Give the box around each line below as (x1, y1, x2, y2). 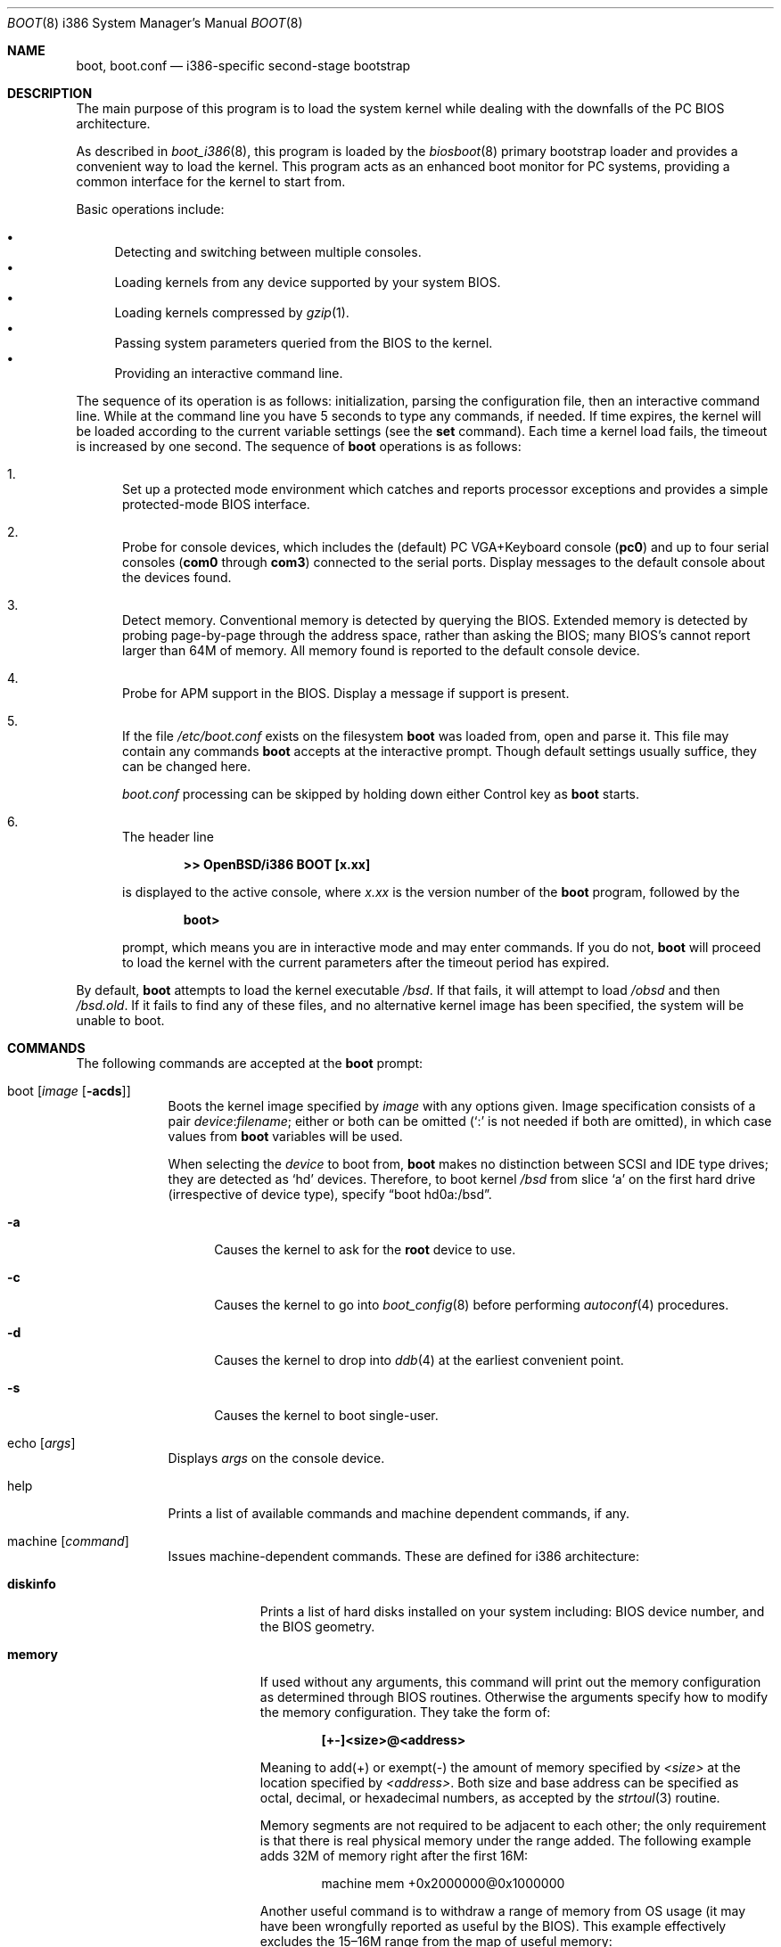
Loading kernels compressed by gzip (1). (114, 305, 349, 320)
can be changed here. (122, 759, 251, 774)
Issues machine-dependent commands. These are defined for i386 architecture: (168, 1549, 639, 1564)
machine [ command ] (7, 1533, 129, 1549)
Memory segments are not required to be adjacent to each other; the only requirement (259, 1818, 767, 1833)
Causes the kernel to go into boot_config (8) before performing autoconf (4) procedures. (214, 1297, 729, 1312)
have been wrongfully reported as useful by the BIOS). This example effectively (259, 1918, 727, 1934)
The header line (122, 829, 215, 844)
